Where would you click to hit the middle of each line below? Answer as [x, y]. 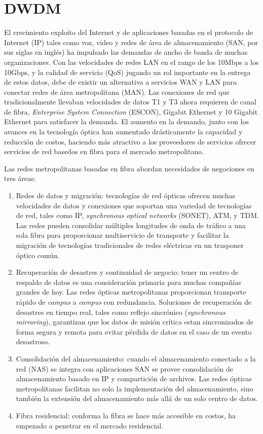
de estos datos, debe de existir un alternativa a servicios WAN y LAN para [120, 82]
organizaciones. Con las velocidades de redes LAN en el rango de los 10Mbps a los [131, 62]
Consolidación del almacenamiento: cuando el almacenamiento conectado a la [136, 358]
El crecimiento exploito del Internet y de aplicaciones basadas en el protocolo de [129, 32]
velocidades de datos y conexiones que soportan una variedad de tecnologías [134, 205]
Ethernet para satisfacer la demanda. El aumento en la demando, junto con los [126, 121]
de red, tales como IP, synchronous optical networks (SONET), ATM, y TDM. [137, 215]
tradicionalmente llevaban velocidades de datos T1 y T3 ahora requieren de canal [130, 102]
